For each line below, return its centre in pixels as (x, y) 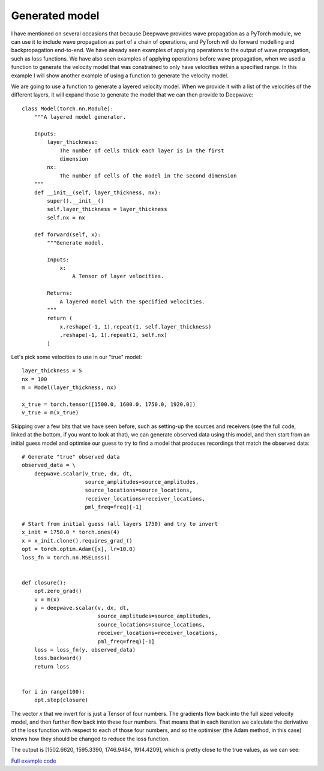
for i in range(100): (53, 692)
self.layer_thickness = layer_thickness (107, 209)
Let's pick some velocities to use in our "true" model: (76, 357)
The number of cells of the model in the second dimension (148, 176)
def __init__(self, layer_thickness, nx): (97, 192)
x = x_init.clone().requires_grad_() (77, 540)
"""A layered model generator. (80, 117)
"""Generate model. (76, 243)
